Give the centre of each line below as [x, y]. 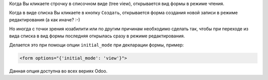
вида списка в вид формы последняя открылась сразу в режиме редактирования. [97, 36]
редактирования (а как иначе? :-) [45, 19]
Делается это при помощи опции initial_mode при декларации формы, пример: [97, 45]
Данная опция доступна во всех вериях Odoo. [58, 71]
